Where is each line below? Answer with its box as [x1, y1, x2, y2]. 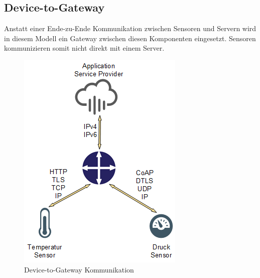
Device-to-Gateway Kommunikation [24, 264, 134, 274]
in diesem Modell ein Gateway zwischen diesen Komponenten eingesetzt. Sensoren [4, 33, 256, 43]
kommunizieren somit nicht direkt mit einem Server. [4, 43, 165, 53]
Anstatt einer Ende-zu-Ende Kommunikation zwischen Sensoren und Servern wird [4, 23, 256, 34]
